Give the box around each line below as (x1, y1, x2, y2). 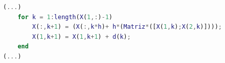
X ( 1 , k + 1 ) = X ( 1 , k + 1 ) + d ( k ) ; (32, 33, 131, 40)
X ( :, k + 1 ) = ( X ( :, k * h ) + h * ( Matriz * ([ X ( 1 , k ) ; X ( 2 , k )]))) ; (32, 23, 222, 31)
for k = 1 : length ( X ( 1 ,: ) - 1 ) (17, 13, 112, 21)
